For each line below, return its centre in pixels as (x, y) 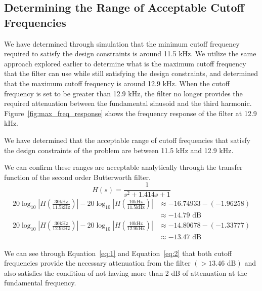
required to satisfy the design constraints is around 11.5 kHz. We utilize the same (130, 53)
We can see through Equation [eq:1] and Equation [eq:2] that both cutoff (118, 253)
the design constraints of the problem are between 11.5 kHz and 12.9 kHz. (119, 150)
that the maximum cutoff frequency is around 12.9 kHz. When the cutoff (117, 83)
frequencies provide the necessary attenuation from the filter (97, 263)
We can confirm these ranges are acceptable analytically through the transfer (123, 167)
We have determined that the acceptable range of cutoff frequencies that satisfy (127, 140)
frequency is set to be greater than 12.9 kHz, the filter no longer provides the (123, 93)
